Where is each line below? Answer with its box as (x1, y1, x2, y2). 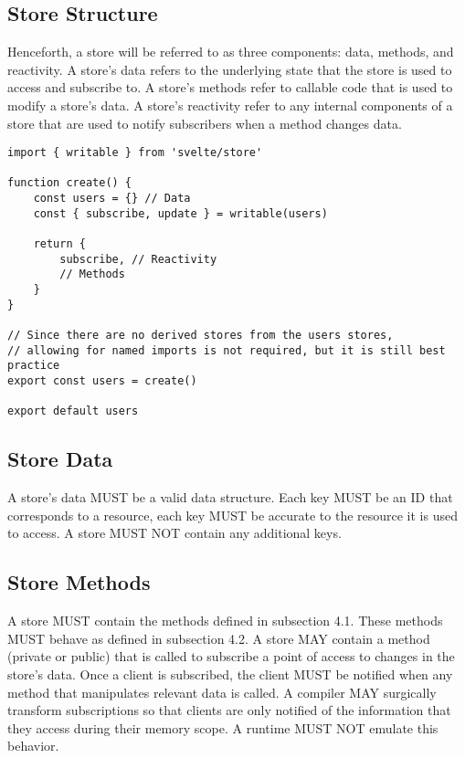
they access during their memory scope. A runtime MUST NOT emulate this (7, 718, 439, 737)
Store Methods (7, 568, 151, 596)
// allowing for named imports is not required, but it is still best (7, 343, 446, 357)
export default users (7, 405, 139, 418)
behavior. (7, 736, 59, 755)
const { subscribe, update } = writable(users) (33, 206, 328, 220)
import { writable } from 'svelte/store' (7, 146, 263, 160)
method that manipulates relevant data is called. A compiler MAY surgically (7, 682, 437, 701)
